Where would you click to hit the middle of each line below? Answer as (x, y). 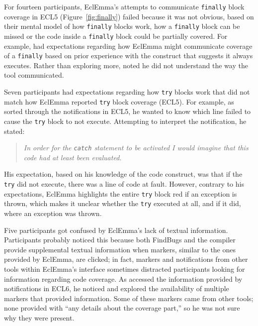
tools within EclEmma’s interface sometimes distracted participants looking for (125, 269)
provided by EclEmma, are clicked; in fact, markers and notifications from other (126, 259)
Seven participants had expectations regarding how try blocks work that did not (127, 92)
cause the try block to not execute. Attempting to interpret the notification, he (125, 121)
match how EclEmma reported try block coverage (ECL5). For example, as (119, 101)
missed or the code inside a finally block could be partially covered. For (116, 36)
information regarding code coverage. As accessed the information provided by (123, 278)
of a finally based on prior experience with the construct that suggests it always (129, 55)
